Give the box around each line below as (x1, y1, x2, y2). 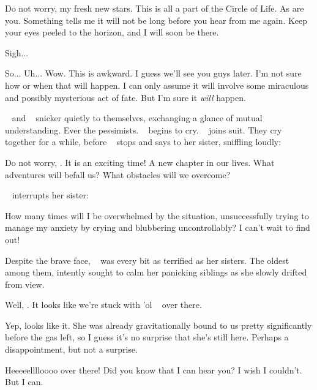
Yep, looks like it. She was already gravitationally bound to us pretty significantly (5, 318, 312, 331)
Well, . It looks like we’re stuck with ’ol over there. (5, 298, 202, 311)
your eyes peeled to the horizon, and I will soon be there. (5, 26, 219, 39)
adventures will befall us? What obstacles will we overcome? (5, 168, 231, 181)
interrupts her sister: (12, 189, 89, 201)
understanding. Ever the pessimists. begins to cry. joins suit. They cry (5, 123, 282, 136)
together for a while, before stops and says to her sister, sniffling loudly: (5, 135, 282, 148)
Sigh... (5, 46, 29, 59)
